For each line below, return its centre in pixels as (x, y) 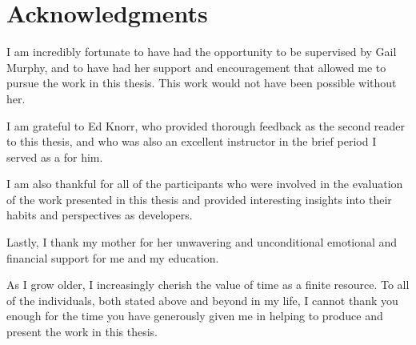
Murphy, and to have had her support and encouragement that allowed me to (196, 67)
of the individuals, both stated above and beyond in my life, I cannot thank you (202, 300)
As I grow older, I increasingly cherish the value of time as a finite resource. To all (208, 285)
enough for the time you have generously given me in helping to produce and (195, 316)
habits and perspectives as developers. (100, 215)
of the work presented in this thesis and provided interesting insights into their (199, 199)
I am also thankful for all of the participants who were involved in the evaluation (205, 184)
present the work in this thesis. (82, 332)
